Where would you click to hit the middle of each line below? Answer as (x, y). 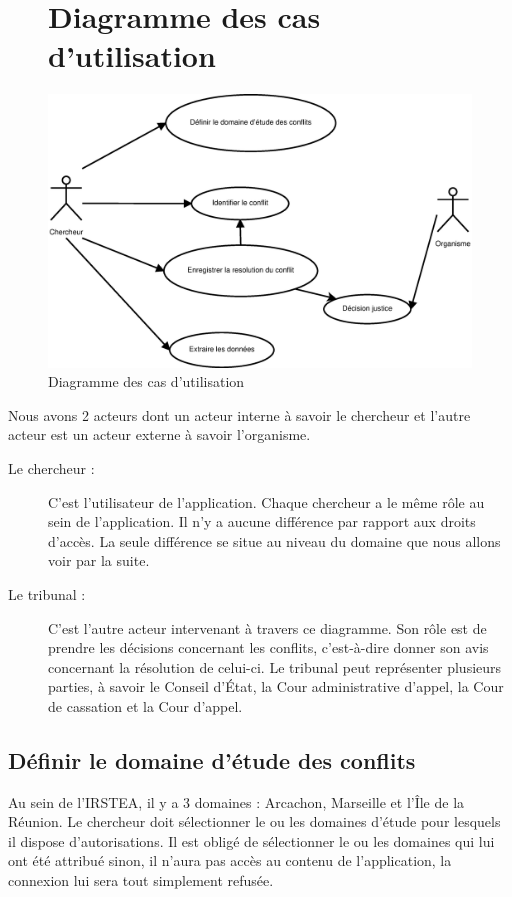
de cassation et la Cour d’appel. (145, 705)
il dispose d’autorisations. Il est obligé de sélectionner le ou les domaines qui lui (251, 840)
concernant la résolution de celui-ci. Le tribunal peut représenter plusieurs (275, 666)
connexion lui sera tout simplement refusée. (141, 880)
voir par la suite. (99, 560)
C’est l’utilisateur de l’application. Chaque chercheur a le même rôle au (266, 501)
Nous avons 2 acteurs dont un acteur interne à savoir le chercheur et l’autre (239, 414)
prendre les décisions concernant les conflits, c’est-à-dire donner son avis (268, 647)
